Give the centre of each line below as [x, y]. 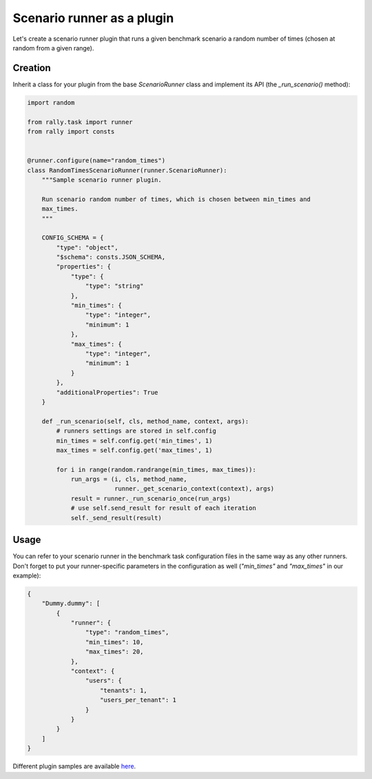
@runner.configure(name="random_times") [96, 161]
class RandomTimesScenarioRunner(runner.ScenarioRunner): [127, 170]
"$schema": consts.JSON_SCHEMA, [111, 257]
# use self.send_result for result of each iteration [163, 508]
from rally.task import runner [80, 122]
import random [51, 102]
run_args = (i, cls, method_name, [129, 479]
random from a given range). [53, 48]
